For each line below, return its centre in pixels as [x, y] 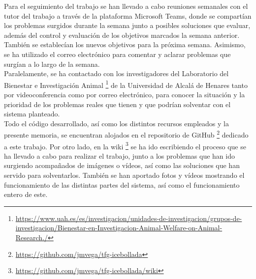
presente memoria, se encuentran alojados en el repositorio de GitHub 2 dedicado [126, 134]
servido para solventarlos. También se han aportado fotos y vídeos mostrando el [124, 175]
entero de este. [26, 194]
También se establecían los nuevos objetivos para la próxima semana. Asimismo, [125, 44]
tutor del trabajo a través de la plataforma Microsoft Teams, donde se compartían [128, 15]
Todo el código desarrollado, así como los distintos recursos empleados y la [116, 123]
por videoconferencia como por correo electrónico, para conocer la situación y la [125, 94]
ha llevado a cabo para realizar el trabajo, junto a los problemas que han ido [119, 155]
